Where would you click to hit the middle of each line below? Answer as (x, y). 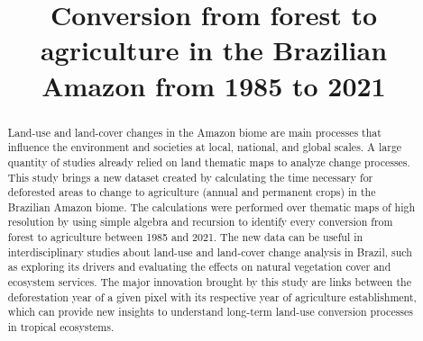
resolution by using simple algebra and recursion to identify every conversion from (200, 222)
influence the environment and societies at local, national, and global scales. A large (205, 147)
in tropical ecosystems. (61, 327)
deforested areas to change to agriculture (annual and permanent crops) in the (192, 192)
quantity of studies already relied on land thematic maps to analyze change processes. (209, 162)
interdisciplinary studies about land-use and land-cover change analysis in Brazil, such (210, 251)
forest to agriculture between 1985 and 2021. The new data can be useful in (185, 237)
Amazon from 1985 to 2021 (214, 85)
